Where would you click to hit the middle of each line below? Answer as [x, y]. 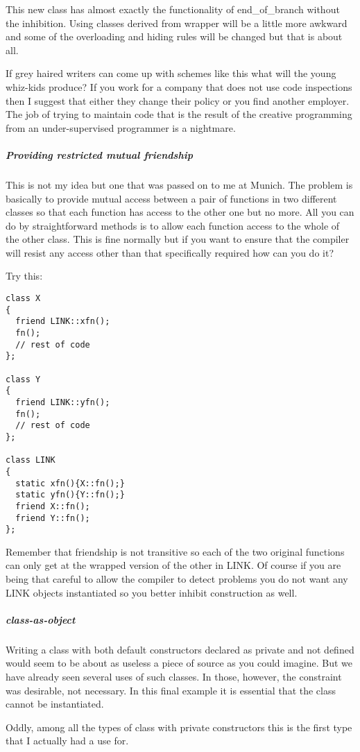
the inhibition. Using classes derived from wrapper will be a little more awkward [177, 23]
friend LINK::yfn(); [63, 402]
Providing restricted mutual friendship [99, 154]
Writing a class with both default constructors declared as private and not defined [180, 649]
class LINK [31, 460]
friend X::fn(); [53, 506]
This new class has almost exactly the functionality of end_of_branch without [173, 9]
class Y [23, 379]
